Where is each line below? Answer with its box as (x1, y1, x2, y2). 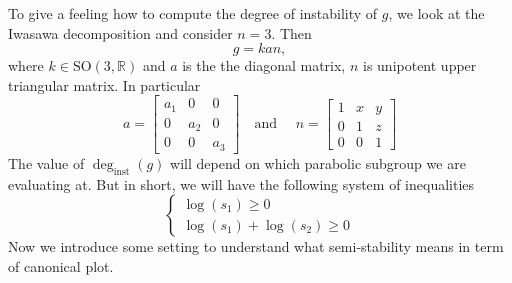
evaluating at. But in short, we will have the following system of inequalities (8, 173, 475, 194)
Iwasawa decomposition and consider (8, 22, 233, 43)
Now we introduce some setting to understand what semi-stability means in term (8, 236, 504, 257)
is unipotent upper (363, 55, 477, 76)
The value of (8, 152, 85, 173)
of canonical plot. (8, 255, 114, 276)
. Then (271, 22, 312, 43)
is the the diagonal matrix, (182, 55, 346, 76)
